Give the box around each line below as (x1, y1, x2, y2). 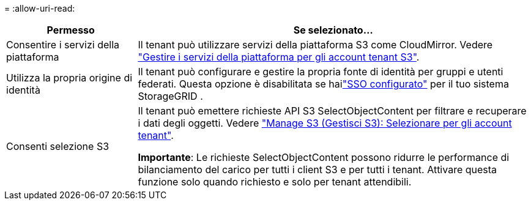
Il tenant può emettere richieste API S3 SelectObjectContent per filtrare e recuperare (138, 105, 527, 117)
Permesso (46, 24, 95, 36)
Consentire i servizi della (6, 39, 120, 51)
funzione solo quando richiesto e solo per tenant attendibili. (138, 176, 412, 188)
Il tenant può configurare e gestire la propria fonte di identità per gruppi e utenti (138, 65, 503, 78)
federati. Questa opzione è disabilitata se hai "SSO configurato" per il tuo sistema (138, 78, 509, 90)
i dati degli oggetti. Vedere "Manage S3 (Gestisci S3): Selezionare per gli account (138, 117, 512, 129)
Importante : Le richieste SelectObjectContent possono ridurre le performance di (138, 151, 510, 163)
